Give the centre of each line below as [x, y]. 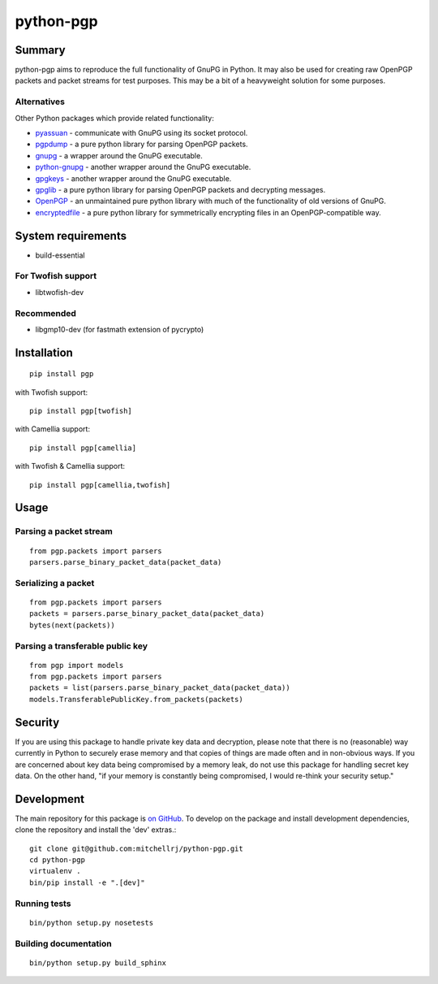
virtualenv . [55, 871]
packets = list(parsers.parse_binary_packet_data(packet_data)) [160, 688]
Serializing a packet [55, 583]
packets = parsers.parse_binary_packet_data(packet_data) [147, 614]
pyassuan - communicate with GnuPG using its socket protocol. [142, 132]
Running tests [43, 904]
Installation [44, 352]
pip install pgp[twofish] [81, 411]
